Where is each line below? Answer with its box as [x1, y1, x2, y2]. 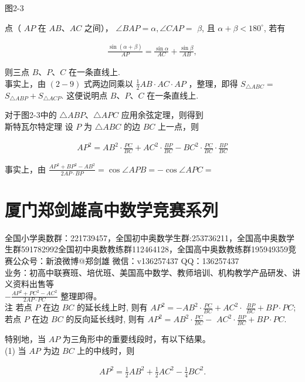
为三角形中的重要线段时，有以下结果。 [62, 333, 211, 345]
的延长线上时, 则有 [76, 301, 148, 313]
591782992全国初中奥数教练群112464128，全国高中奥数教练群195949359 [21, 243, 288, 255]
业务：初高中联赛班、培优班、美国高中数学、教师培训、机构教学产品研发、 [5, 266, 292, 278]
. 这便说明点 [61, 89, 108, 101]
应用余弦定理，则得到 [121, 109, 204, 121]
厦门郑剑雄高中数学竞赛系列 [5, 197, 219, 221]
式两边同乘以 [83, 77, 133, 89]
